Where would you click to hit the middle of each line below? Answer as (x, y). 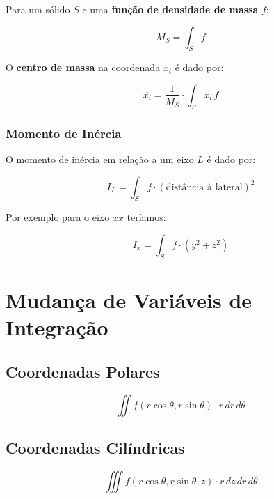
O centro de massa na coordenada (83, 67)
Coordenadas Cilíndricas (95, 447)
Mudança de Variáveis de (129, 299)
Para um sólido (38, 9)
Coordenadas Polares (83, 371)
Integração (57, 327)
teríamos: (146, 217)
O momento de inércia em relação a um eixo (100, 159)
